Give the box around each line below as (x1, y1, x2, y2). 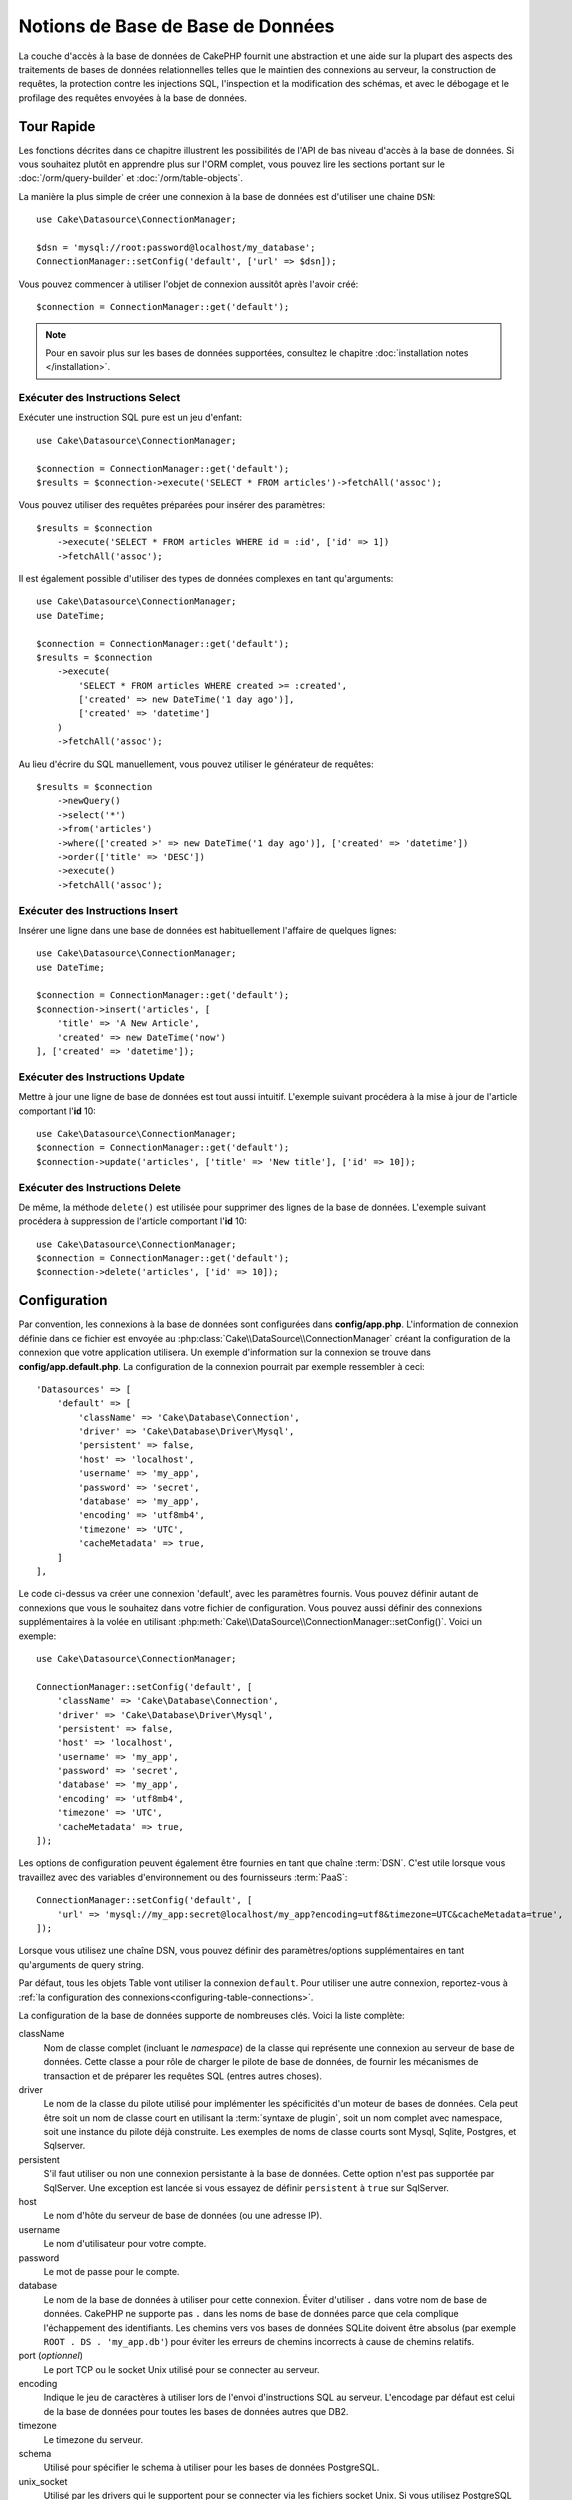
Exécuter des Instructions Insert (18, 903, 179, 917)
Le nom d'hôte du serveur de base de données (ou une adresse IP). (43, 2210, 323, 2222)
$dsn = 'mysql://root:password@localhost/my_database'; (36, 241, 316, 253)
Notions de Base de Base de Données (18, 15, 335, 37)
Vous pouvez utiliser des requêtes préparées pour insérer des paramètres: (18, 499, 325, 511)
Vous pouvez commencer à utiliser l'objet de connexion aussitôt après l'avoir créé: (18, 278, 359, 290)
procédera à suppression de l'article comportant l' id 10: (18, 1215, 247, 1227)
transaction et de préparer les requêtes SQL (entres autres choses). (43, 2070, 322, 2082)
